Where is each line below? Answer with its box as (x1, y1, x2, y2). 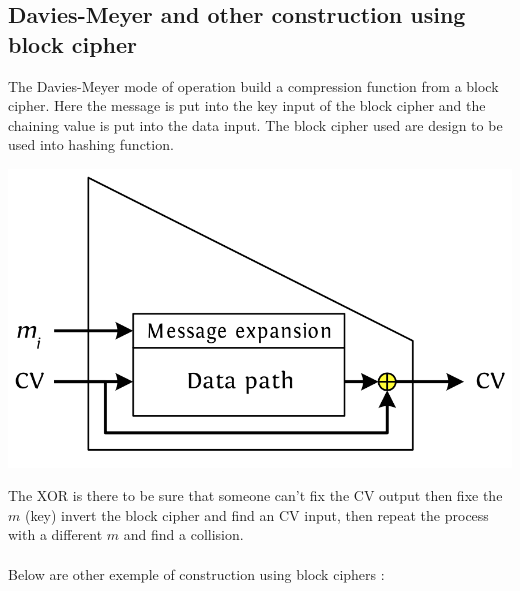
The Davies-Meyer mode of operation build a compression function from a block (8, 75, 499, 96)
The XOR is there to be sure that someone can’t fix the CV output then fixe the (8, 485, 503, 506)
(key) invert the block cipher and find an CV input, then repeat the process (24, 504, 489, 525)
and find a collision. (123, 524, 244, 545)
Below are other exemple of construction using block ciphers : (8, 563, 385, 584)
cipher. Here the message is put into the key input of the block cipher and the (8, 95, 486, 116)
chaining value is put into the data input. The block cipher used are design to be (8, 114, 503, 135)
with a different (8, 524, 103, 545)
